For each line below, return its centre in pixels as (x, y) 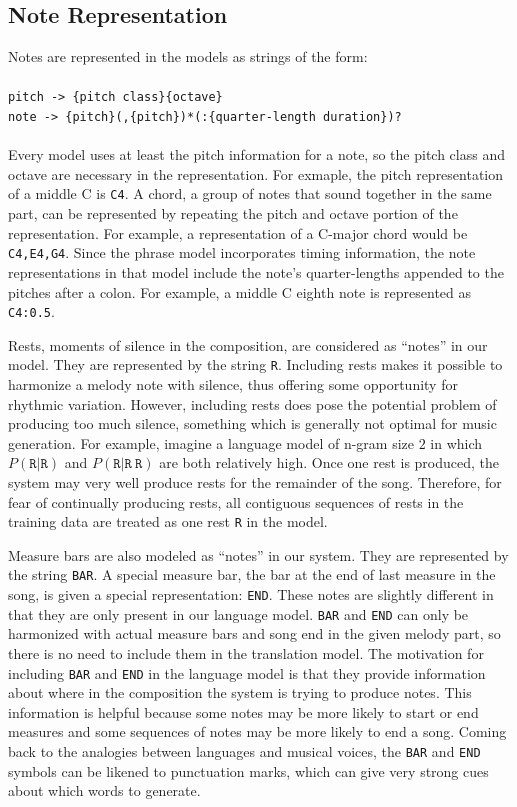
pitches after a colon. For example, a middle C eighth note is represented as (240, 291)
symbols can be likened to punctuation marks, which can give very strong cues (248, 770)
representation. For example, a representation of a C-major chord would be (238, 232)
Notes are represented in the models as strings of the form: (188, 56)
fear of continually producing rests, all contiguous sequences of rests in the (236, 501)
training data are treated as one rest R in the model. (168, 521)
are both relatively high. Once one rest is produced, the (329, 462)
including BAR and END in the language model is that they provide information (247, 672)
